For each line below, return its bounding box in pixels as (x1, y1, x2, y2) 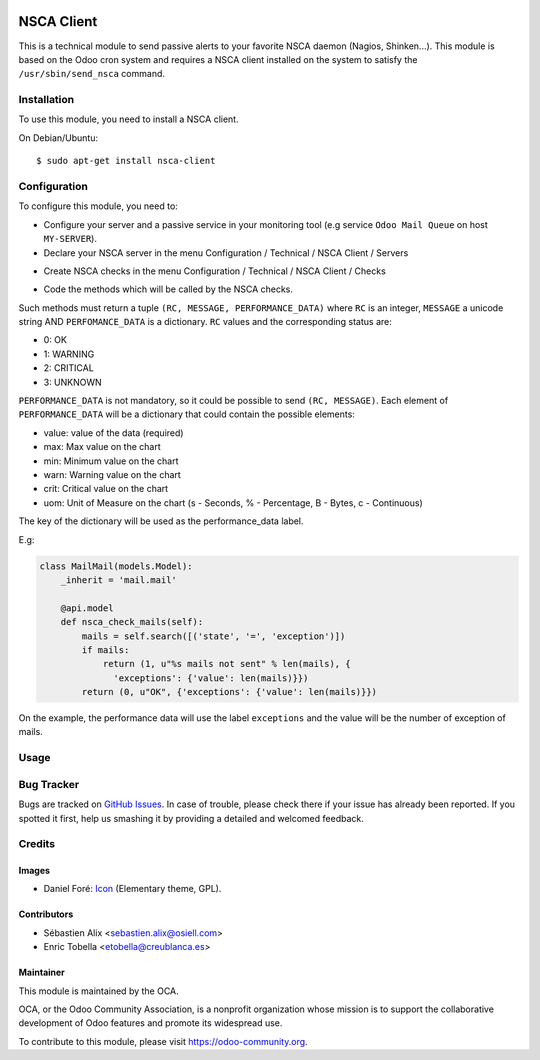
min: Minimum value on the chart (43, 455, 179, 467)
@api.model (60, 602, 114, 614)
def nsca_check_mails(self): (60, 616, 204, 628)
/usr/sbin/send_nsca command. (18, 68, 165, 80)
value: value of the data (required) (43, 426, 184, 439)
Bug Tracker (18, 777, 80, 791)
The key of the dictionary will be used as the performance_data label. (18, 515, 304, 527)
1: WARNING (43, 348, 95, 360)
